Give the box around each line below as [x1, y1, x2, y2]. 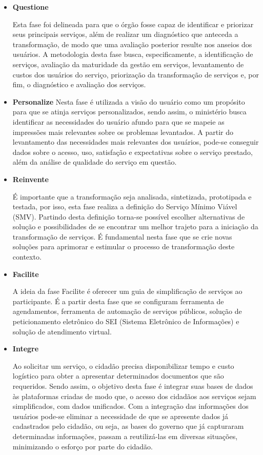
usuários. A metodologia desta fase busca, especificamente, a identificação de [12, 49, 253, 60]
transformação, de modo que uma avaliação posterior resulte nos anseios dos [12, 38, 252, 49]
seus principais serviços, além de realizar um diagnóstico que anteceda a [12, 29, 238, 39]
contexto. [12, 251, 42, 262]
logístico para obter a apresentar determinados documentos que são [12, 370, 224, 381]
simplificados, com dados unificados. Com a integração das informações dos [12, 401, 249, 411]
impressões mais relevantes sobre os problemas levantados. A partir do [12, 126, 234, 137]
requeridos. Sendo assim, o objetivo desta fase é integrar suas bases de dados [12, 381, 253, 391]
